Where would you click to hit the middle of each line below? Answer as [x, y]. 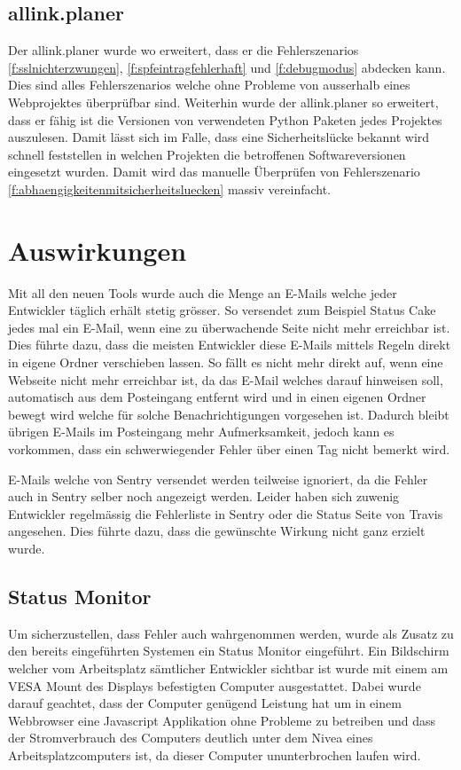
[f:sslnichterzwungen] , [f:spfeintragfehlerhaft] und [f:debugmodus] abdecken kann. [227, 67]
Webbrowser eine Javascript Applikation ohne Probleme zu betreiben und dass [222, 720]
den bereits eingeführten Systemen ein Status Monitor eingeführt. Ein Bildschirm [229, 651]
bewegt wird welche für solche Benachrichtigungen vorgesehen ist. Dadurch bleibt [229, 414]
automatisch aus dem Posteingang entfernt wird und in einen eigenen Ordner [217, 397]
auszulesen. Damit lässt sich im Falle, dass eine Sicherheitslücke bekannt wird [219, 137]
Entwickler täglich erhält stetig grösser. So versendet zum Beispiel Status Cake [222, 310]
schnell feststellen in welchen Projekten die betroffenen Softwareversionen [207, 154]
